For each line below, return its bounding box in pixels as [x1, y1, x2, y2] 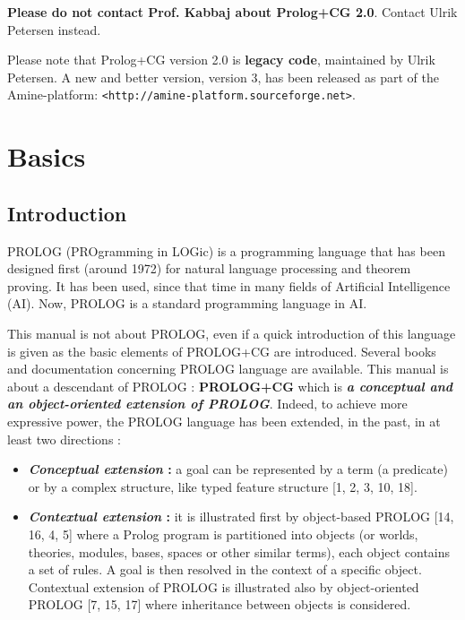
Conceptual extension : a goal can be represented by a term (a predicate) [28, 460, 448, 478]
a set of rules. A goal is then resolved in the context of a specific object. [28, 560, 422, 579]
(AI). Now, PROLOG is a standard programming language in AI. [7, 294, 367, 313]
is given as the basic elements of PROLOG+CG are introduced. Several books [7, 341, 436, 360]
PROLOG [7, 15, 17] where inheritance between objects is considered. [28, 595, 411, 614]
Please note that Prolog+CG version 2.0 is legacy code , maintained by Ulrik [7, 50, 435, 69]
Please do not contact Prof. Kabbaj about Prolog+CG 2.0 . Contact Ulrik [7, 3, 458, 21]
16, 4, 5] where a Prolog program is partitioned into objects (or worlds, [28, 524, 418, 543]
